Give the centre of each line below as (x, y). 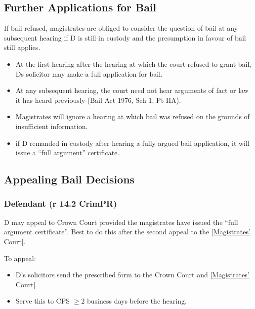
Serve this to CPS (42, 301)
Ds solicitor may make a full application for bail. (89, 73)
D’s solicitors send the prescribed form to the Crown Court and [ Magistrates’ (132, 275)
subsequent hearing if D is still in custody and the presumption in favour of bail (125, 37)
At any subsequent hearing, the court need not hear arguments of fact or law (132, 90)
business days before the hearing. (137, 301)
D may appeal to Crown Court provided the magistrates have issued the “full (121, 222)
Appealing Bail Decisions (69, 179)
